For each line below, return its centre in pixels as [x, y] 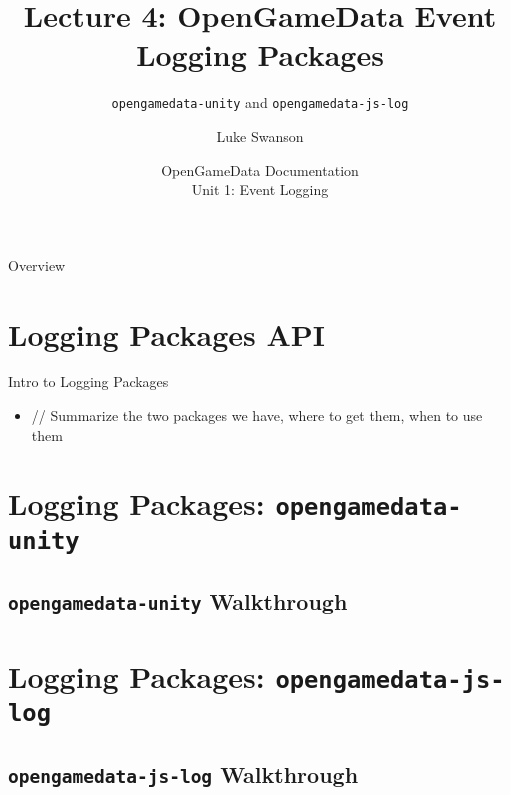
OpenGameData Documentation [260, 169]
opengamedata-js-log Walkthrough [183, 773]
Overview [37, 264]
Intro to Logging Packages [88, 381]
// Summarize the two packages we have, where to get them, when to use [257, 415]
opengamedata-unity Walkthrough [178, 601]
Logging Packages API [166, 333]
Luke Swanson [260, 135]
